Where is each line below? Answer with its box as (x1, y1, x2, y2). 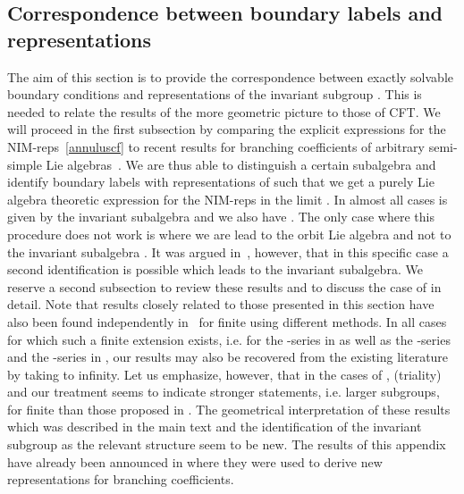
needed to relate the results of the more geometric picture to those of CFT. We (7, 102, 441, 121)
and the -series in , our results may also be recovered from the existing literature (7, 347, 449, 366)
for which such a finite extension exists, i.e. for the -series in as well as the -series (7, 330, 451, 348)
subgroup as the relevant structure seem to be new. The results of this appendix (7, 435, 446, 454)
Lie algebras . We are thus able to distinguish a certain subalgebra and (46, 155, 436, 173)
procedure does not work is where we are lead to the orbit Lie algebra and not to (7, 224, 451, 243)
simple (7, 155, 42, 173)
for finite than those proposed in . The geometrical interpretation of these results (7, 399, 451, 418)
